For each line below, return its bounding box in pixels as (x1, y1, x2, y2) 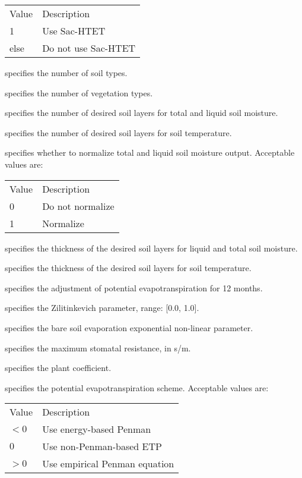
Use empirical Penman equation (42, 457, 174, 471)
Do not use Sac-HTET (42, 41, 136, 55)
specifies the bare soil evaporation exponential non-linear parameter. (5, 321, 253, 334)
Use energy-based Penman (42, 422, 151, 436)
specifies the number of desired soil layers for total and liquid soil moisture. (5, 106, 278, 119)
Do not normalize (42, 199, 115, 213)
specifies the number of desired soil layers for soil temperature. (5, 126, 232, 139)
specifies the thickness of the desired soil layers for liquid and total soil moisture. (5, 241, 298, 254)
